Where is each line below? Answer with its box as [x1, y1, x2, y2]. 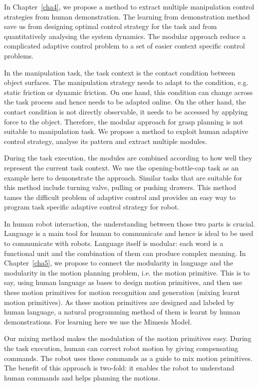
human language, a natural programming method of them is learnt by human [4, 306, 241, 317]
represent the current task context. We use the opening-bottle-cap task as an [4, 162, 239, 172]
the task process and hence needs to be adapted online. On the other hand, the [4, 96, 246, 107]
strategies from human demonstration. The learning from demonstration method [4, 11, 250, 21]
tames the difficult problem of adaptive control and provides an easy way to [4, 191, 236, 202]
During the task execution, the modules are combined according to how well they [4, 152, 253, 163]
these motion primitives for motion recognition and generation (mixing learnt [4, 287, 240, 297]
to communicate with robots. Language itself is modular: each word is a [4, 238, 224, 248]
